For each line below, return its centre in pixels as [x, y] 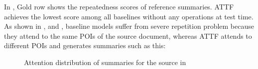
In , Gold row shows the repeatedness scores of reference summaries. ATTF [119, 6]
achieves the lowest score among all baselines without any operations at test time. [129, 16]
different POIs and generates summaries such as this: [85, 45]
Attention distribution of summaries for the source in [105, 62]
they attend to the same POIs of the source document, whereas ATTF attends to [128, 35]
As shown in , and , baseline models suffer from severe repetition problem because [129, 26]
